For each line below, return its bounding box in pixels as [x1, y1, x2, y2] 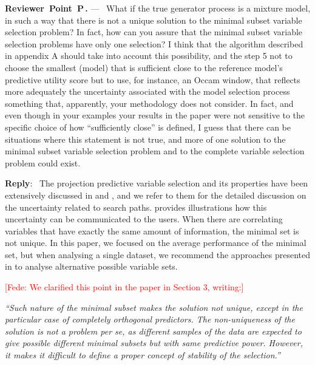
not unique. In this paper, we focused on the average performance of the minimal [5, 236, 307, 249]
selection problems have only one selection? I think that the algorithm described [5, 37, 303, 50]
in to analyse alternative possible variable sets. [5, 260, 178, 273]
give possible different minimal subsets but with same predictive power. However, [5, 336, 303, 349]
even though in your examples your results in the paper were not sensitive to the [5, 109, 305, 121]
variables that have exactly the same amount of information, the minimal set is [5, 224, 299, 237]
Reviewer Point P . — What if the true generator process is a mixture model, [5, 2, 311, 14]
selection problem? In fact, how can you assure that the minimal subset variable [5, 26, 303, 38]
